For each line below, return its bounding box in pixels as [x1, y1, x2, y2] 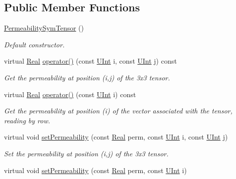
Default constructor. [4, 39, 65, 49]
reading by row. [4, 115, 51, 125]
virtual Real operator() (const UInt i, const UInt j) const [4, 56, 177, 66]
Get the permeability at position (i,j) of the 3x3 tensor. [4, 72, 170, 82]
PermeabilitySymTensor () [4, 23, 84, 33]
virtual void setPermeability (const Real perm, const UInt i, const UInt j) [4, 132, 228, 142]
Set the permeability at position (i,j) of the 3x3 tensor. [4, 148, 169, 158]
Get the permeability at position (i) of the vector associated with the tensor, [4, 106, 233, 116]
